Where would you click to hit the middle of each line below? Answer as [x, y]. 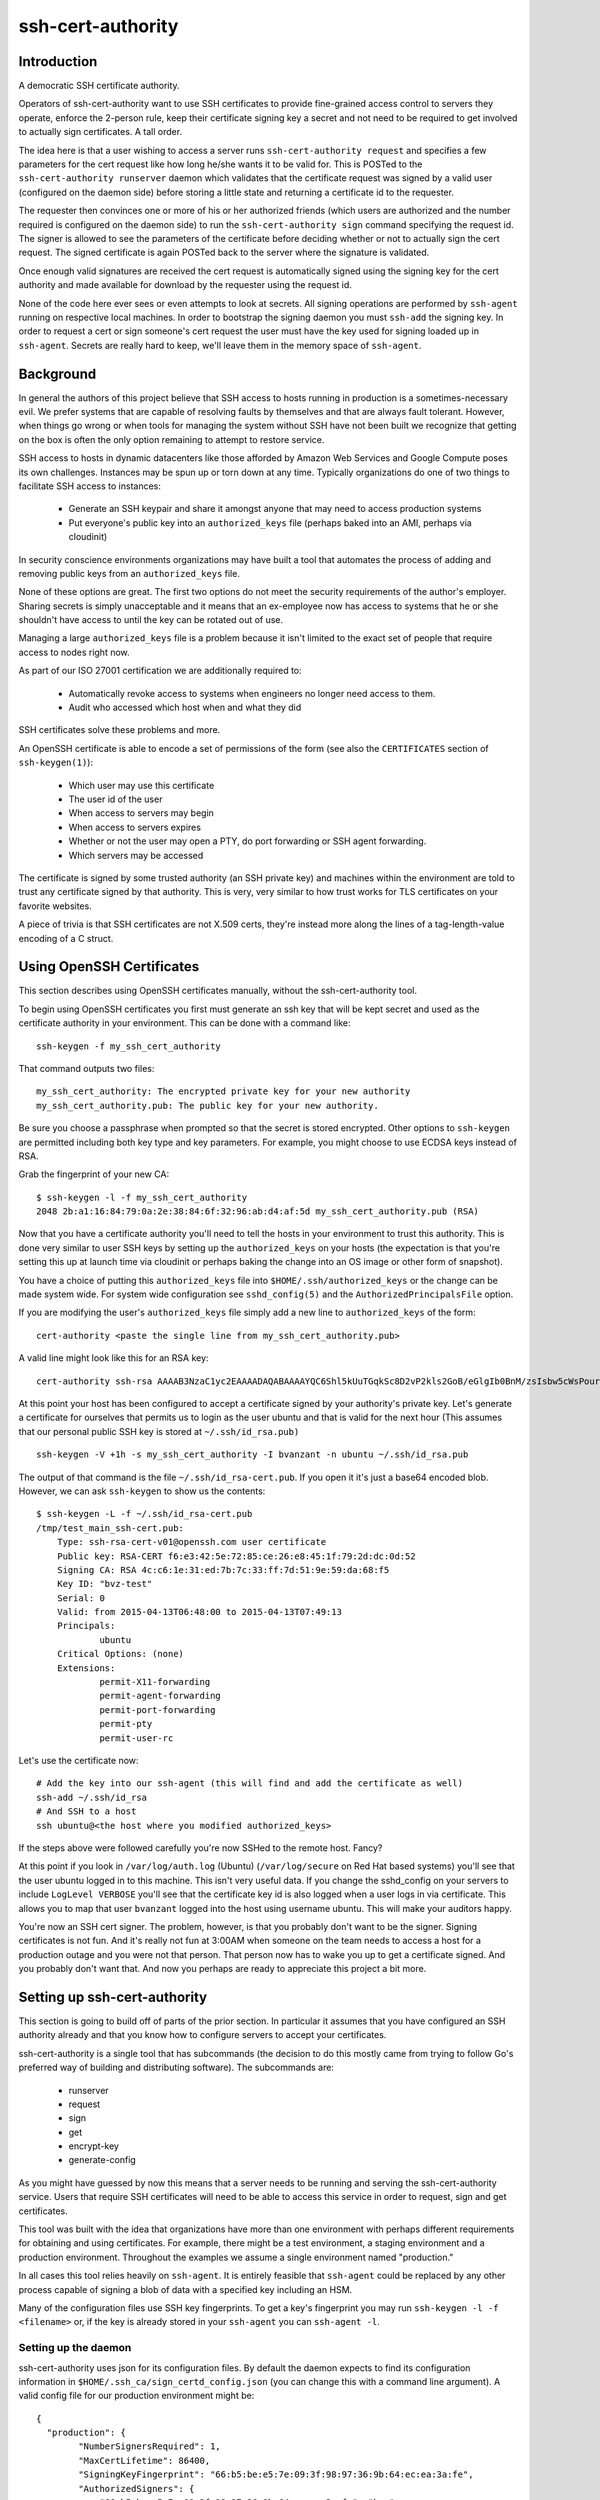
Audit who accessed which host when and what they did [185, 707]
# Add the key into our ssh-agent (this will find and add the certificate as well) [250, 1783]
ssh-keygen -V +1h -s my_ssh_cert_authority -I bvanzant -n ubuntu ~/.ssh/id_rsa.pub [252, 1454]
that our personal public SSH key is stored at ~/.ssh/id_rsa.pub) [159, 1431]
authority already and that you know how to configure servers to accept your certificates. [202, 2035]
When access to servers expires [135, 827]
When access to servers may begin [141, 813]
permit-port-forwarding [157, 1709]
